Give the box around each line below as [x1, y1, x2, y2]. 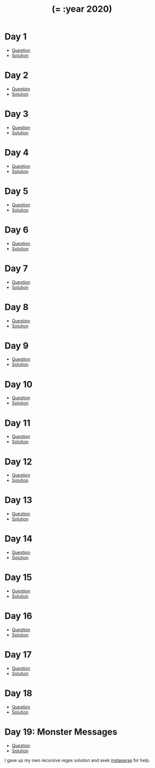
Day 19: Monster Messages [4, 726, 118, 738]
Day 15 [4, 572, 32, 583]
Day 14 [4, 533, 33, 544]
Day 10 [4, 379, 33, 390]
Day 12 [4, 456, 32, 467]
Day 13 [4, 495, 32, 506]
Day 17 [4, 649, 32, 661]
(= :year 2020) [52, 3, 112, 15]
